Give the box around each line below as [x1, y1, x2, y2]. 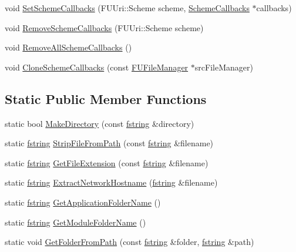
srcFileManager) [194, 61, 253, 73]
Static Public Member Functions [5, 89, 207, 107]
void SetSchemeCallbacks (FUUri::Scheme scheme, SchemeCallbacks [5, 2, 250, 14]
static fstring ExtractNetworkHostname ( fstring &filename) [5, 176, 218, 189]
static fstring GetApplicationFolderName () [5, 196, 161, 208]
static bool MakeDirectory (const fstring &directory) [5, 117, 194, 129]
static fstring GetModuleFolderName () [5, 216, 146, 228]
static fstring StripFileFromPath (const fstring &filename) [5, 137, 214, 149]
